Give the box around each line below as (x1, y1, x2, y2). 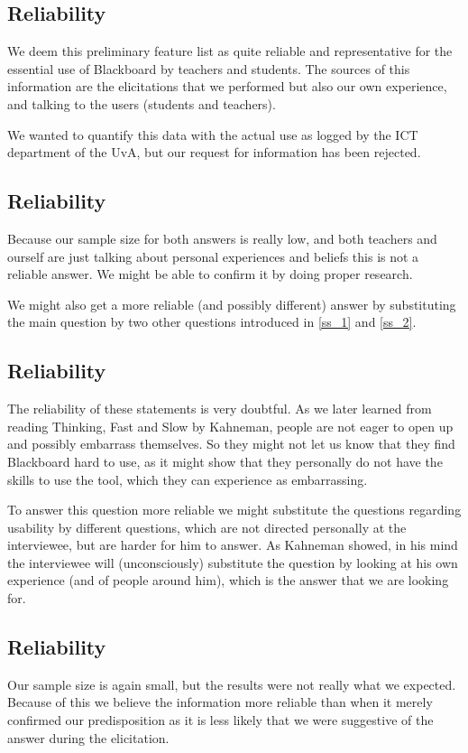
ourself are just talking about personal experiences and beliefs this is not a (7, 246, 419, 265)
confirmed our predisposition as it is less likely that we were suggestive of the (7, 711, 434, 730)
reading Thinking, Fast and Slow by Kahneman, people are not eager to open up (7, 416, 454, 435)
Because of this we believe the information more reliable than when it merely (7, 693, 433, 711)
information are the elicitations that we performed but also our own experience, (7, 77, 447, 96)
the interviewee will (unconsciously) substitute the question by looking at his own (7, 553, 458, 572)
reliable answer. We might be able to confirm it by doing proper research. (7, 265, 413, 284)
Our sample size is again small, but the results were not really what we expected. (7, 674, 456, 693)
